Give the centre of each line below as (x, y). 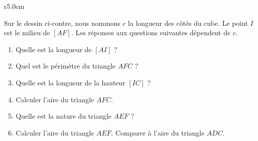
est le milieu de (27, 33)
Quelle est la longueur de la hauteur (71, 82)
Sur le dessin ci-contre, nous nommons (62, 23)
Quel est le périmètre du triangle (66, 66)
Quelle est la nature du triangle (64, 116)
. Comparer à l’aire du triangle (158, 132)
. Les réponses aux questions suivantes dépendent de (151, 33)
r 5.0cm (14, 6)
